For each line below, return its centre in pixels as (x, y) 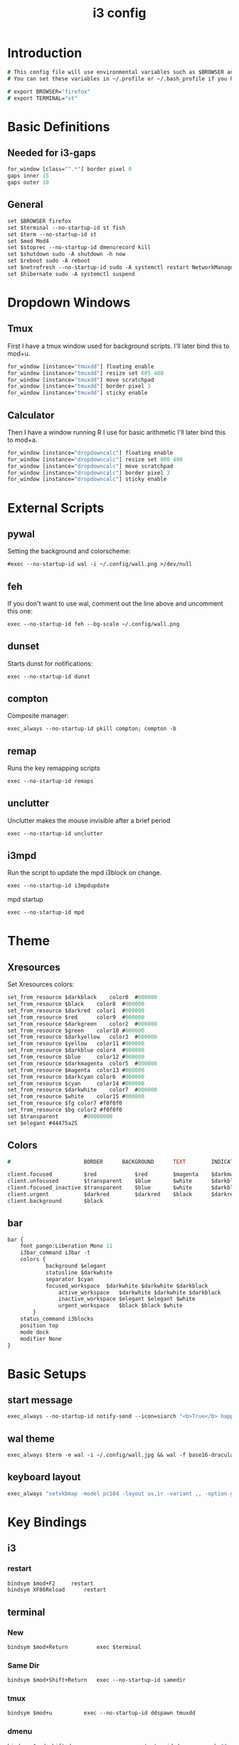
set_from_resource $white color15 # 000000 (76, 1097)
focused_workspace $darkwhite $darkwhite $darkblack (127, 1286)
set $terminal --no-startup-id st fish (67, 228)
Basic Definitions (59, 127)
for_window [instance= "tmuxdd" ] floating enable (81, 367)
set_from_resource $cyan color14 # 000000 (76, 1083)
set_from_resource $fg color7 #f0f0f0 (65, 1103)
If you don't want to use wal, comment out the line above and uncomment (115, 603)
